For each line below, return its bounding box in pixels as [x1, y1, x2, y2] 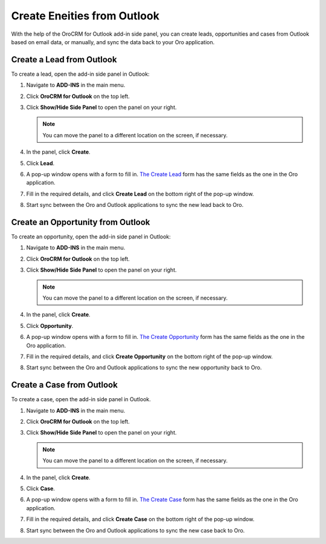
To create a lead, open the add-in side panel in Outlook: [11, 70, 150, 77]
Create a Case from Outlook [11, 380, 118, 390]
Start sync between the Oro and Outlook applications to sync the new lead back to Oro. [26, 202, 244, 209]
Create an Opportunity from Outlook [11, 217, 150, 227]
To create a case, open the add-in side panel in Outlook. [11, 396, 151, 403]
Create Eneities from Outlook [11, 9, 160, 22]
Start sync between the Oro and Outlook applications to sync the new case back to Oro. [26, 526, 245, 534]
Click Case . [26, 485, 56, 492]
